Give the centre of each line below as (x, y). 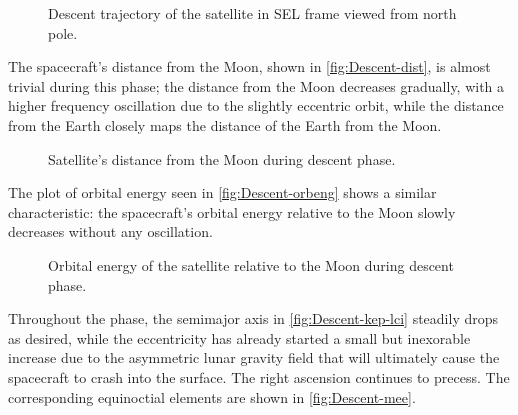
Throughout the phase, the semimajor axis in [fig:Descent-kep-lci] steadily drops (253, 318)
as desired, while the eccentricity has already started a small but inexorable (239, 337)
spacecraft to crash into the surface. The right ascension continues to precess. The (259, 376)
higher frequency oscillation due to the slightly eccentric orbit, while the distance (256, 105)
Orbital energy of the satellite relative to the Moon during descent (251, 264)
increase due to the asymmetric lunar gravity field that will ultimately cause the (254, 357)
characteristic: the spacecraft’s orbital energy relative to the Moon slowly (232, 211)
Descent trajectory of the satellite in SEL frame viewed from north (252, 13)
